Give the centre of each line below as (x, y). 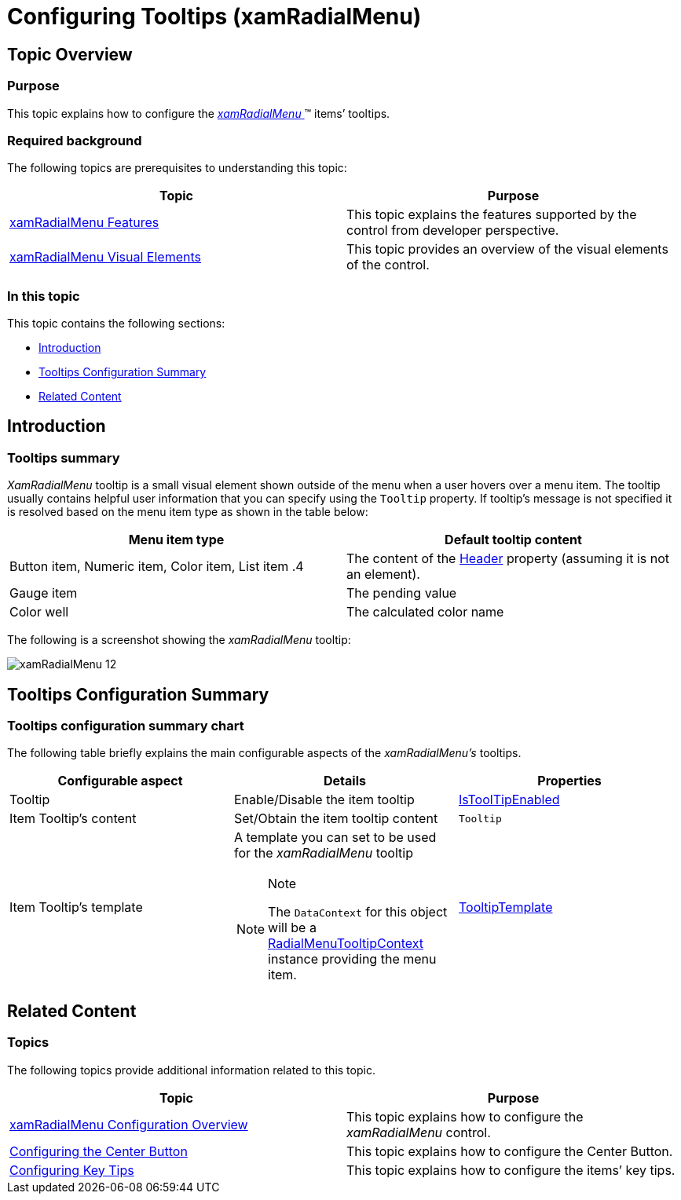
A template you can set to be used (335, 838)
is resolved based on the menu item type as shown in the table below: (188, 512)
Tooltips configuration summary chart (126, 726)
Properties (569, 781)
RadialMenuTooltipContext (346, 944)
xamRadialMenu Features (84, 223)
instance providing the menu (352, 959)
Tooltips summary (64, 457)
